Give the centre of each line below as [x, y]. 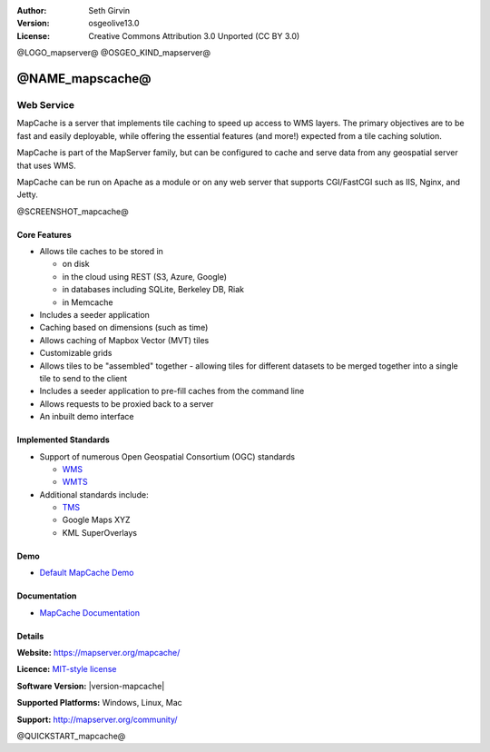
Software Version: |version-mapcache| [91, 686]
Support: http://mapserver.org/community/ [97, 719]
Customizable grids [76, 353]
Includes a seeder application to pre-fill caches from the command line [172, 391]
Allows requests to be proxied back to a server [127, 403]
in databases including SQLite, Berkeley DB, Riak [153, 290]
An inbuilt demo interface [87, 417]
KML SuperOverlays [100, 532]
